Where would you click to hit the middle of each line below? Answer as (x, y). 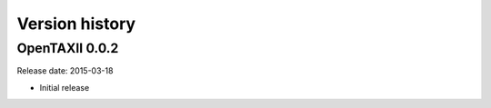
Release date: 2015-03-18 (65, 71)
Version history (76, 24)
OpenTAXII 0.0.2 (68, 48)
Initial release (65, 87)
